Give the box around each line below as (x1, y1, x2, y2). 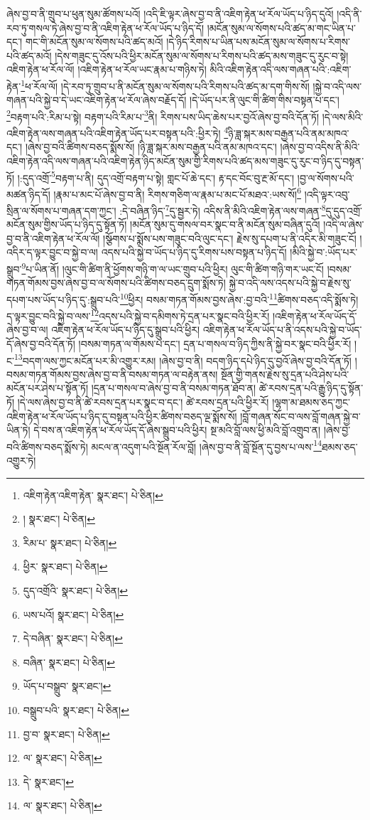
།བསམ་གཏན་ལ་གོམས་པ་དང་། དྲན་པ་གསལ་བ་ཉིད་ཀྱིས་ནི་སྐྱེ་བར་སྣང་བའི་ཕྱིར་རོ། (78, 336, 352, 351)
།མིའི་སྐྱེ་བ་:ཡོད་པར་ (290, 245, 358, 260)
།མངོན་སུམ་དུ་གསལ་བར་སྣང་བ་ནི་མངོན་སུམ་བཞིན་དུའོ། (130, 217, 320, 232)
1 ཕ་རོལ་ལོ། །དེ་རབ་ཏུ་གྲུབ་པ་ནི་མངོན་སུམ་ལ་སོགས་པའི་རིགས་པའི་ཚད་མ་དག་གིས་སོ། (21, 76, 310, 93)
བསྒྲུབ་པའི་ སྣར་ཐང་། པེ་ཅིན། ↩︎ (23, 702, 129, 717)
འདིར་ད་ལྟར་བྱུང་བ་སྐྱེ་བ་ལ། (6, 245, 98, 260)
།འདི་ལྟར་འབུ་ (304, 186, 350, 201)
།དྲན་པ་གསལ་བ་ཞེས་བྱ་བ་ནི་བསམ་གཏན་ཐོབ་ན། (91, 380, 256, 395)
